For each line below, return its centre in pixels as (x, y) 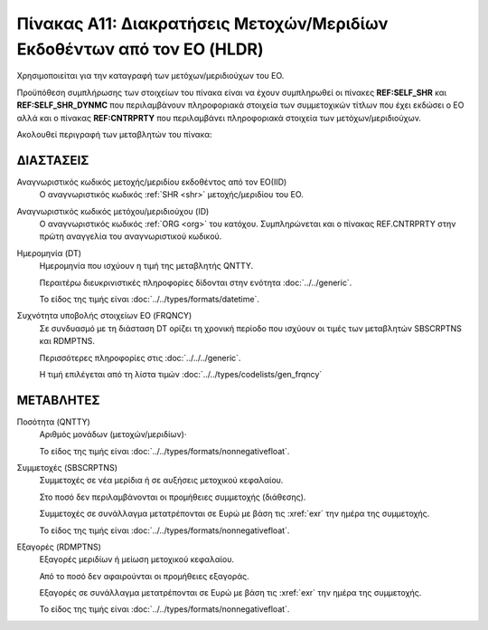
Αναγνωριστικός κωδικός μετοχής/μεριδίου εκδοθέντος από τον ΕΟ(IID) (152, 182)
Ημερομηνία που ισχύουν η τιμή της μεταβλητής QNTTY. (146, 266)
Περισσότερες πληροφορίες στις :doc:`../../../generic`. (140, 358)
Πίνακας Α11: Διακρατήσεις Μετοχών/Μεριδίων (202, 24)
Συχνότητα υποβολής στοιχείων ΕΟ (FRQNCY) (104, 316)
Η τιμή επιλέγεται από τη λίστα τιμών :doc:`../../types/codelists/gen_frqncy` (181, 374)
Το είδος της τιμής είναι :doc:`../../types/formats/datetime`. (149, 299)
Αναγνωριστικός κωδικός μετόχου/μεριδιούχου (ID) (113, 211)
